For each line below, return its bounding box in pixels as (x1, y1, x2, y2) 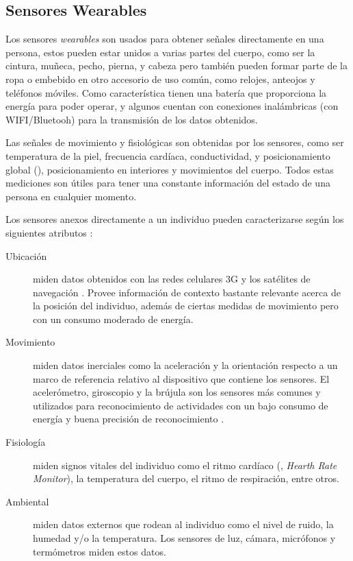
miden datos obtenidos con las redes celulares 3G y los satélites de (33, 272, 311, 286)
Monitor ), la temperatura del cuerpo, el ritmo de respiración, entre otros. (33, 471, 339, 486)
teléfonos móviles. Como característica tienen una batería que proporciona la (5, 85, 327, 99)
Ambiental (5, 494, 49, 508)
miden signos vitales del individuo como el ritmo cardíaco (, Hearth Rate (33, 457, 337, 472)
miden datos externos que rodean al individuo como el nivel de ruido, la (33, 517, 334, 532)
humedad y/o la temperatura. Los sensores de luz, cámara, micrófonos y (33, 531, 336, 545)
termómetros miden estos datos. (33, 544, 166, 558)
